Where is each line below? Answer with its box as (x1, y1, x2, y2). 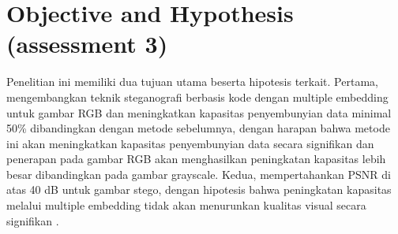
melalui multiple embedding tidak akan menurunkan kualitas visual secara (6, 197, 366, 214)
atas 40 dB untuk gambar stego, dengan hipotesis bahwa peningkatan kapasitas (6, 181, 392, 198)
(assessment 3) (6, 28, 168, 60)
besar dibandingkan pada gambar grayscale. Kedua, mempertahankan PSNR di (6, 165, 391, 182)
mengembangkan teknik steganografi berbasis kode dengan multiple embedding (6, 88, 389, 105)
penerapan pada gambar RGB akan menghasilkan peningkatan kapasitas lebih (6, 150, 386, 167)
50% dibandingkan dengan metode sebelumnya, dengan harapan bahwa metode (6, 120, 390, 136)
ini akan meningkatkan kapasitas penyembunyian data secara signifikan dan (6, 135, 374, 151)
